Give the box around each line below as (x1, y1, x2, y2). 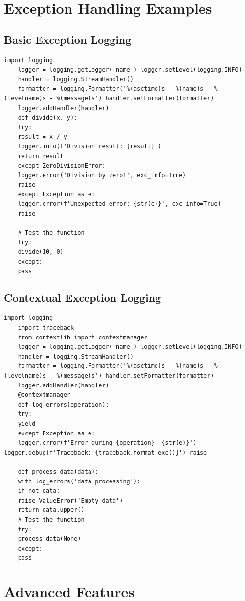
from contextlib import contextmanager (18, 334, 148, 341)
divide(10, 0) (18, 248, 64, 256)
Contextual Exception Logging (4, 289, 161, 305)
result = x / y (18, 133, 67, 141)
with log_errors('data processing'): (18, 478, 141, 485)
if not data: (18, 487, 60, 495)
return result (18, 152, 64, 160)
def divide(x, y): (18, 114, 78, 121)
